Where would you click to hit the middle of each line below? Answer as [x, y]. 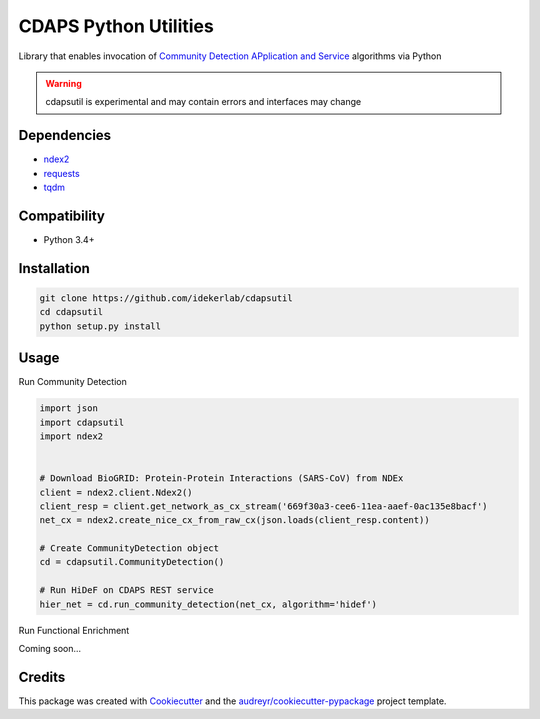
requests [61, 173]
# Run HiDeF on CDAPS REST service [126, 590]
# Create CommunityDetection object [129, 548]
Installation [54, 268]
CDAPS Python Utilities [116, 26]
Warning [63, 83]
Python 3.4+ [69, 239]
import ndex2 [71, 436]
